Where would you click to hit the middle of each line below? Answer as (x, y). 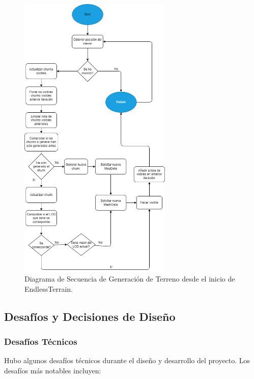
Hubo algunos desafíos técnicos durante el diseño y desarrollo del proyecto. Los (127, 360)
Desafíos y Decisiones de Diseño (90, 316)
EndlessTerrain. (49, 288)
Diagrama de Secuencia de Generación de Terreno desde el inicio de (130, 279)
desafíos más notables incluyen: (53, 370)
